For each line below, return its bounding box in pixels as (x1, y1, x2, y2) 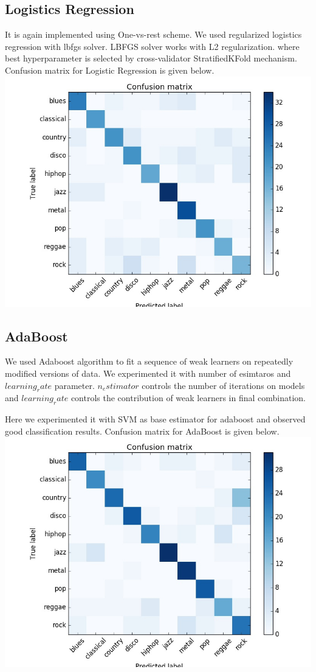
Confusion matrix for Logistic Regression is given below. (5, 63, 215, 76)
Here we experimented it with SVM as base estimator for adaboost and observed (5, 413, 306, 425)
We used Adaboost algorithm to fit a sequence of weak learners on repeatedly (5, 355, 294, 368)
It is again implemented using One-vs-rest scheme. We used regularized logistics (5, 28, 302, 41)
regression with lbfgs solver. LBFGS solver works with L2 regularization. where (5, 40, 300, 52)
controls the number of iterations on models (142, 379, 305, 391)
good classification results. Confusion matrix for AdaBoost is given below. (5, 424, 280, 437)
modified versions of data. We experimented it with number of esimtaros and (5, 366, 291, 379)
